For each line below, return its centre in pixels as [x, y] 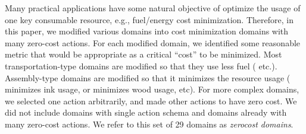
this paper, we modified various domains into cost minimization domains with [147, 31]
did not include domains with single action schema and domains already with [146, 112]
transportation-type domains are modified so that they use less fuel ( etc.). [141, 66]
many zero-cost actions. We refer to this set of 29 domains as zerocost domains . [149, 124]
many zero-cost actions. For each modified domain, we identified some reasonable [153, 42]
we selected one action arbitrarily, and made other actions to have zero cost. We [151, 100]
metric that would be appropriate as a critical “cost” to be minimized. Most [143, 54]
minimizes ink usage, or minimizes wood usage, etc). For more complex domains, [152, 89]
